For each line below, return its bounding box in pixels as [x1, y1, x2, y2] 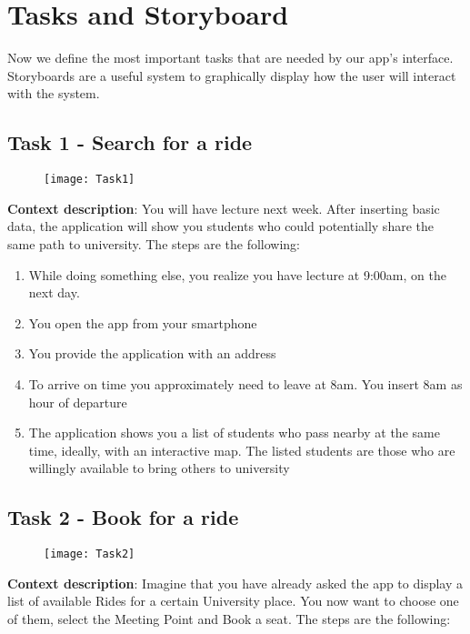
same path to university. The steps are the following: [7, 234, 300, 253]
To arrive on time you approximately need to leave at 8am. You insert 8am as [28, 374, 463, 393]
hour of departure [28, 392, 127, 411]
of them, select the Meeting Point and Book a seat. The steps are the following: [7, 609, 451, 628]
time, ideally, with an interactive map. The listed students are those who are [28, 440, 455, 459]
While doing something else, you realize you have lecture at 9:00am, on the [28, 265, 446, 284]
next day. [28, 283, 80, 302]
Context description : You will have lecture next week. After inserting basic [7, 198, 440, 217]
